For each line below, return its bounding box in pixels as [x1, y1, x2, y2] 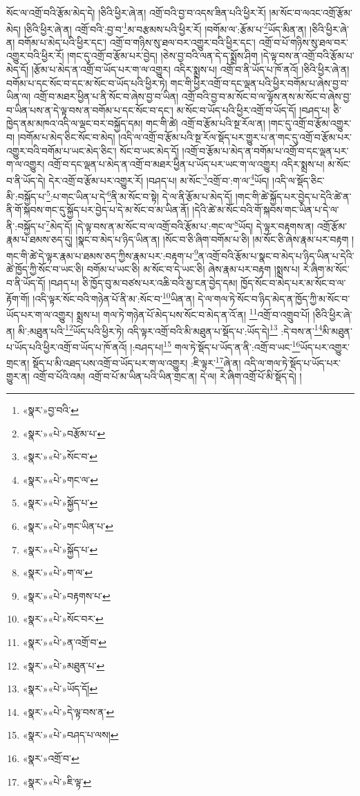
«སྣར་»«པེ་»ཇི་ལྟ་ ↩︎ [22, 774, 92, 788]
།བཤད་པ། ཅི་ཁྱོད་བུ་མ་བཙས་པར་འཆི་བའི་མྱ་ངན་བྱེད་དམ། [48, 275, 238, 290]
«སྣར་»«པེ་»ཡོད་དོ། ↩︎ [22, 681, 98, 696]
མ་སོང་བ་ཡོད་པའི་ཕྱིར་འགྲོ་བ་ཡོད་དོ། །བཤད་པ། [176, 102, 330, 117]
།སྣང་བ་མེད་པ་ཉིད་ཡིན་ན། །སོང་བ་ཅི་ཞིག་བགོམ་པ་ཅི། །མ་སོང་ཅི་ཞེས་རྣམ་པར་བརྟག [75, 232, 349, 247]
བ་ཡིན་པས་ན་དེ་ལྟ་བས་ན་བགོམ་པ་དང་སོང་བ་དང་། [6, 102, 173, 117]
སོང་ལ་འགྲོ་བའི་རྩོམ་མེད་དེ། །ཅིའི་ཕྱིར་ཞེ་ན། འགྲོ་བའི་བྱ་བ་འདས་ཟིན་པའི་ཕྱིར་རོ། [6, 6, 266, 19]
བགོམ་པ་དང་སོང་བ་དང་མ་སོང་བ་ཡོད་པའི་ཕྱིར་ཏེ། [6, 75, 167, 90]
